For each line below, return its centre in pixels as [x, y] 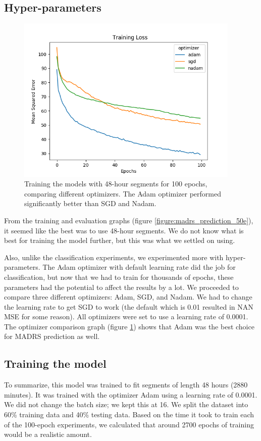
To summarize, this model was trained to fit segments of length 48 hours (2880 [126, 385]
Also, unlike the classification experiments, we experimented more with [114, 257]
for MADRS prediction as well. [52, 336]
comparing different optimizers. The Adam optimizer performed [123, 193]
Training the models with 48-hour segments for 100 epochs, [116, 184]
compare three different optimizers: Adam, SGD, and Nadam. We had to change [128, 297]
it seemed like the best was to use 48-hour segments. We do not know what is [124, 230]
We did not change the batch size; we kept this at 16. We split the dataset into [126, 404]
